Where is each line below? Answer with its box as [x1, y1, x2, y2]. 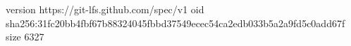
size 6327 [6, 29, 44, 44]
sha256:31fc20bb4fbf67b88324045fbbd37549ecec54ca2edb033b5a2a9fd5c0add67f [6, 15, 345, 30]
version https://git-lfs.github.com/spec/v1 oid [6, 2, 204, 16]
